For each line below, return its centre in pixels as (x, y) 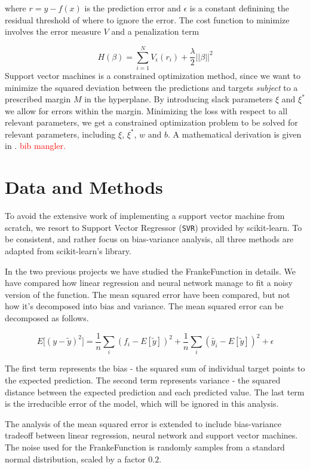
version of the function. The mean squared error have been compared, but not (148, 294)
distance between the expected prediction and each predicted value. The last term (155, 392)
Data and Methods (84, 187)
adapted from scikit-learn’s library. (68, 251)
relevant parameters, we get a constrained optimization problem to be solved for (151, 122)
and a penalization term (155, 31)
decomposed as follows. (47, 318)
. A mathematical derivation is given (235, 134)
